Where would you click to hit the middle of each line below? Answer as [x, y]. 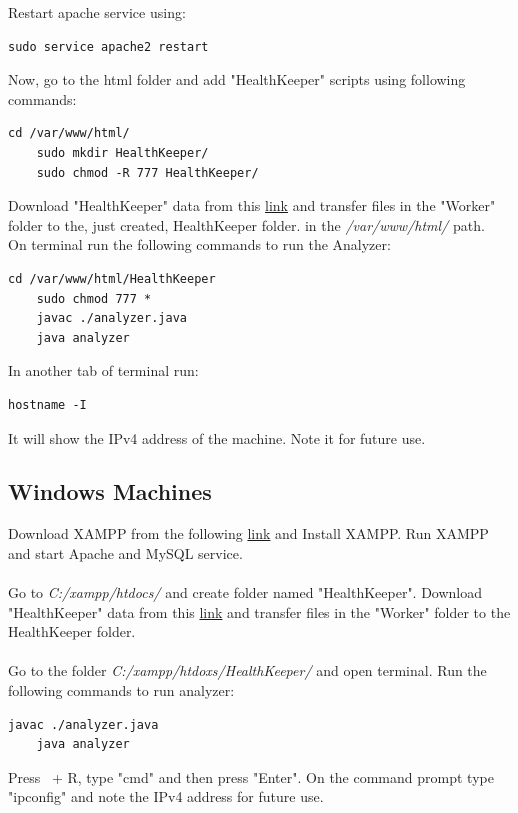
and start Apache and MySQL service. [125, 552]
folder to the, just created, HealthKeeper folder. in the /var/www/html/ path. [246, 224]
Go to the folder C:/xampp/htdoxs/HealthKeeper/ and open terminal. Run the [247, 670]
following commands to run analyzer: [121, 690]
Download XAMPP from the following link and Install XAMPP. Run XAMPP [248, 533]
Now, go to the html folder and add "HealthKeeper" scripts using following [237, 79]
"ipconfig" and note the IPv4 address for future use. [166, 796]
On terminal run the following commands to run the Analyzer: [199, 244]
